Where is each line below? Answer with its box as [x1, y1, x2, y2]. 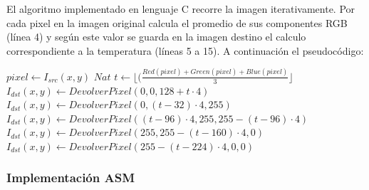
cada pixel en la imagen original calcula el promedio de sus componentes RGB [6, 15, 348, 30]
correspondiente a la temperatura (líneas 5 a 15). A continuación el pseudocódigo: [6, 43, 364, 58]
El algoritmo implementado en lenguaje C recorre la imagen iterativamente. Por [6, 1, 355, 16]
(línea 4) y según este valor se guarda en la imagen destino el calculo [6, 29, 306, 44]
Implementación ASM [6, 169, 135, 186]
